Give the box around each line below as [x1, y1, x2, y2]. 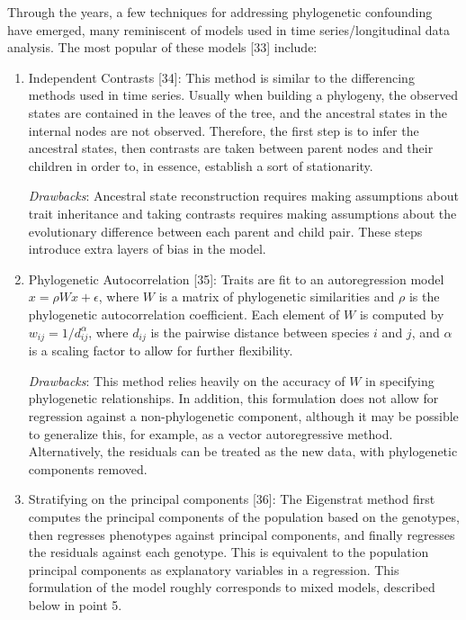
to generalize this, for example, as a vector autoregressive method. [28, 424, 393, 443]
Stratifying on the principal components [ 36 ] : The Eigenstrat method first [28, 490, 435, 508]
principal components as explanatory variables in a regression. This [28, 560, 399, 579]
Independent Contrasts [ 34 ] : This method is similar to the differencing [28, 67, 415, 86]
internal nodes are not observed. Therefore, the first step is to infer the [28, 121, 419, 139]
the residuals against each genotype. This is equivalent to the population [28, 543, 429, 562]
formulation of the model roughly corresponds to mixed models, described [28, 578, 435, 597]
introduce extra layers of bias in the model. [28, 239, 266, 258]
